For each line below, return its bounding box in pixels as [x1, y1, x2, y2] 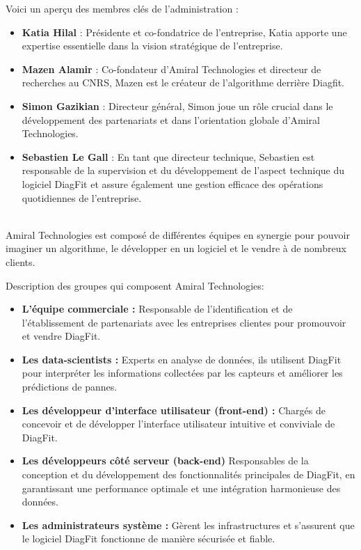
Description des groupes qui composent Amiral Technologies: [6, 278, 264, 292]
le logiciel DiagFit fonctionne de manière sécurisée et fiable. [22, 531, 275, 546]
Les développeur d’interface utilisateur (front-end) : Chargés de [22, 402, 326, 417]
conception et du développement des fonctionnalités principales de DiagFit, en [22, 467, 355, 482]
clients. [6, 254, 35, 269]
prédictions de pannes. [22, 379, 118, 394]
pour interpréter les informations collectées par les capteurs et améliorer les [22, 366, 343, 380]
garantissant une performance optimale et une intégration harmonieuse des [22, 480, 341, 495]
